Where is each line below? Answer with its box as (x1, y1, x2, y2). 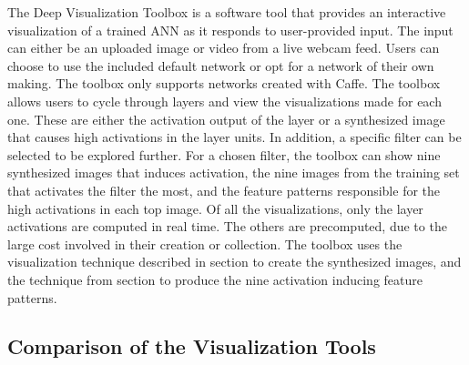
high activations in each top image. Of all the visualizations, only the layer (7, 198, 423, 218)
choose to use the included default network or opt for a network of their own (7, 56, 434, 75)
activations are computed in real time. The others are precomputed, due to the (7, 217, 447, 236)
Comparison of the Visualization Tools (7, 332, 376, 360)
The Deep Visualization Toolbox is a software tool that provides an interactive (7, 3, 446, 21)
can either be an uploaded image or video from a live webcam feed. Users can (7, 38, 440, 57)
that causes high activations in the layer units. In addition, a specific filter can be (7, 127, 462, 147)
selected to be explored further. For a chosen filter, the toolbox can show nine (7, 145, 441, 164)
